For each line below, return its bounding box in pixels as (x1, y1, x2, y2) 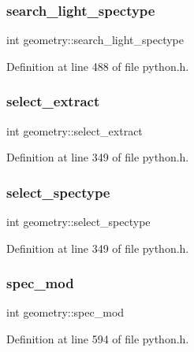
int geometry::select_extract (6, 122, 143, 139)
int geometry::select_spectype (6, 213, 151, 230)
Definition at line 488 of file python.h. (6, 57, 189, 74)
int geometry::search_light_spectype (6, 31, 185, 48)
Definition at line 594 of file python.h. (6, 331, 189, 347)
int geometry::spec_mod (6, 304, 125, 321)
